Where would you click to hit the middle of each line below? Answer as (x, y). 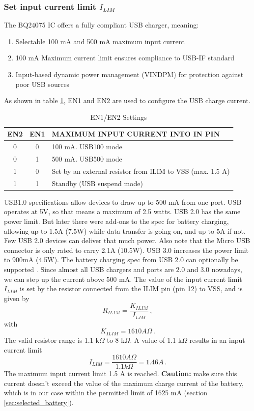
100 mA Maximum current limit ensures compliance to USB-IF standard (125, 58)
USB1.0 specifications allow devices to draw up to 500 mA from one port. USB (123, 202)
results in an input (217, 340)
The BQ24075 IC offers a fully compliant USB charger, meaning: (101, 25)
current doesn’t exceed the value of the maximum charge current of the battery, (124, 383)
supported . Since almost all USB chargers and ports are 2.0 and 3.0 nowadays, (123, 269)
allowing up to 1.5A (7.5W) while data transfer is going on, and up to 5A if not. (125, 231)
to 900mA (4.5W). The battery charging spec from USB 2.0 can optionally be (121, 260)
